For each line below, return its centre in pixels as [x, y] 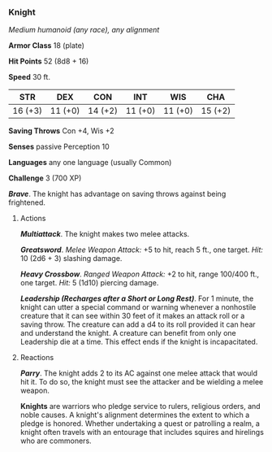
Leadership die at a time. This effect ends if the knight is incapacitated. [139, 342]
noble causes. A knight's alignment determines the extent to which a [135, 415]
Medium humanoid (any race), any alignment [84, 30]
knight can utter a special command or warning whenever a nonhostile [138, 307]
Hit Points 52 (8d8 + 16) [49, 61]
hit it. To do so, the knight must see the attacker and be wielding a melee [142, 382]
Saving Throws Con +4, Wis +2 [62, 131]
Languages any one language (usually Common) [90, 163]
